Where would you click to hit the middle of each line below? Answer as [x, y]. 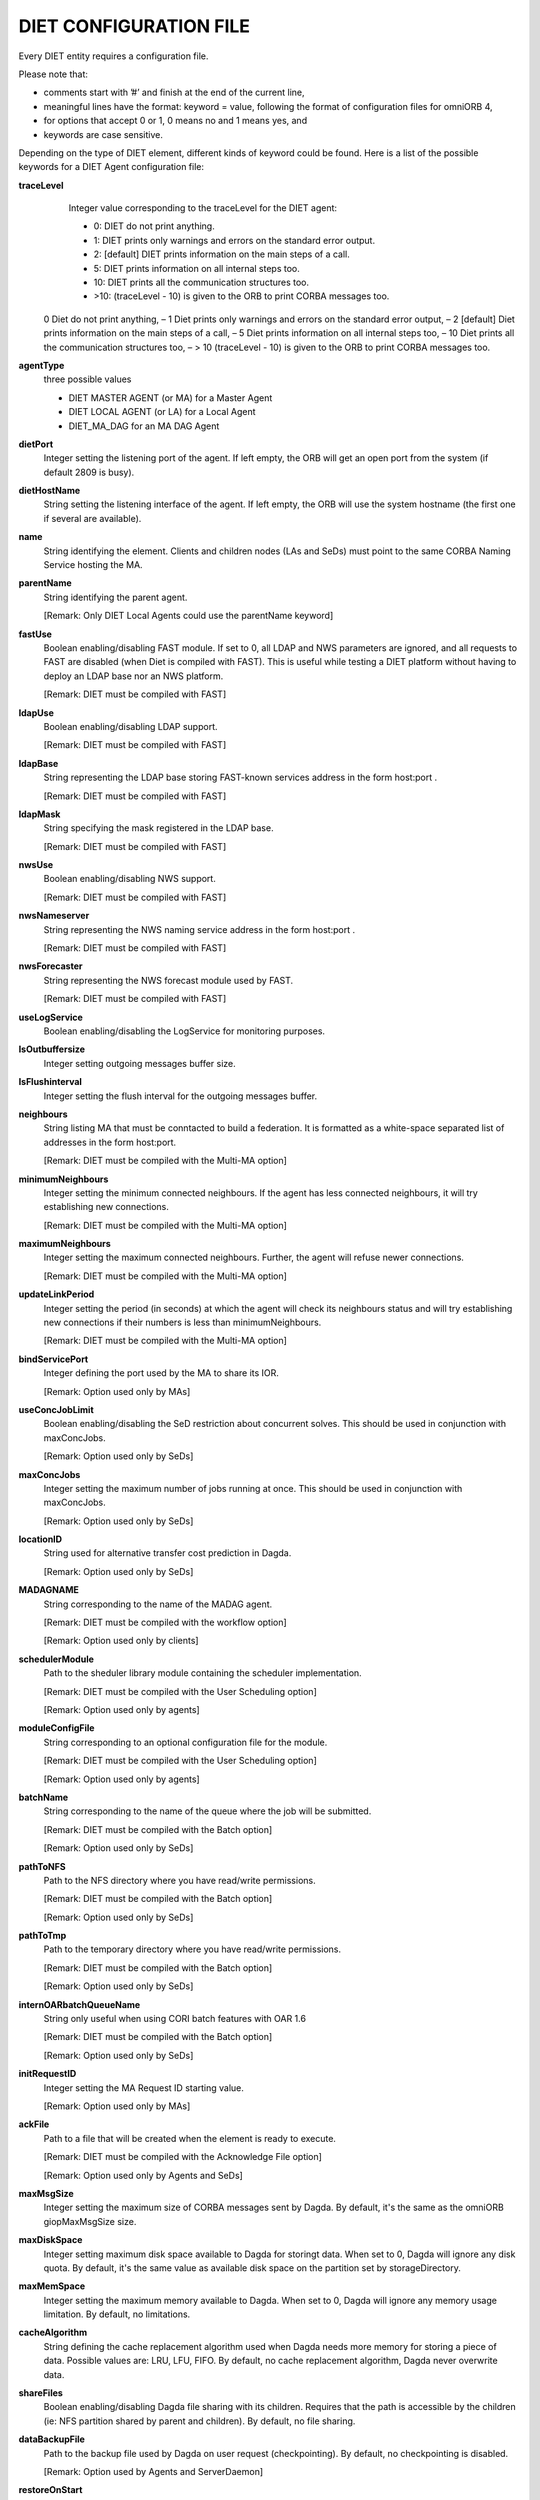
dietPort [36, 444]
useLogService [51, 1017]
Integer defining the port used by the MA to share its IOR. [161, 1373]
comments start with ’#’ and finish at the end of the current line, [174, 92]
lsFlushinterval [50, 1082]
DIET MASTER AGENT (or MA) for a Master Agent [170, 397]
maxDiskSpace [50, 2240]
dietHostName [49, 491]
